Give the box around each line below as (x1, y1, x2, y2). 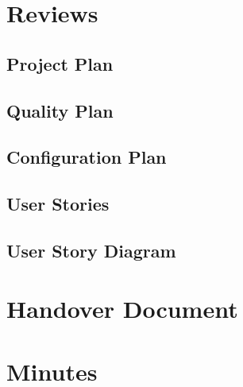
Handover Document (6, 292, 238, 325)
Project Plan (6, 51, 114, 75)
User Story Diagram (6, 238, 176, 262)
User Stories (6, 192, 110, 216)
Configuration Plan (6, 145, 167, 169)
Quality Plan (6, 98, 114, 122)
